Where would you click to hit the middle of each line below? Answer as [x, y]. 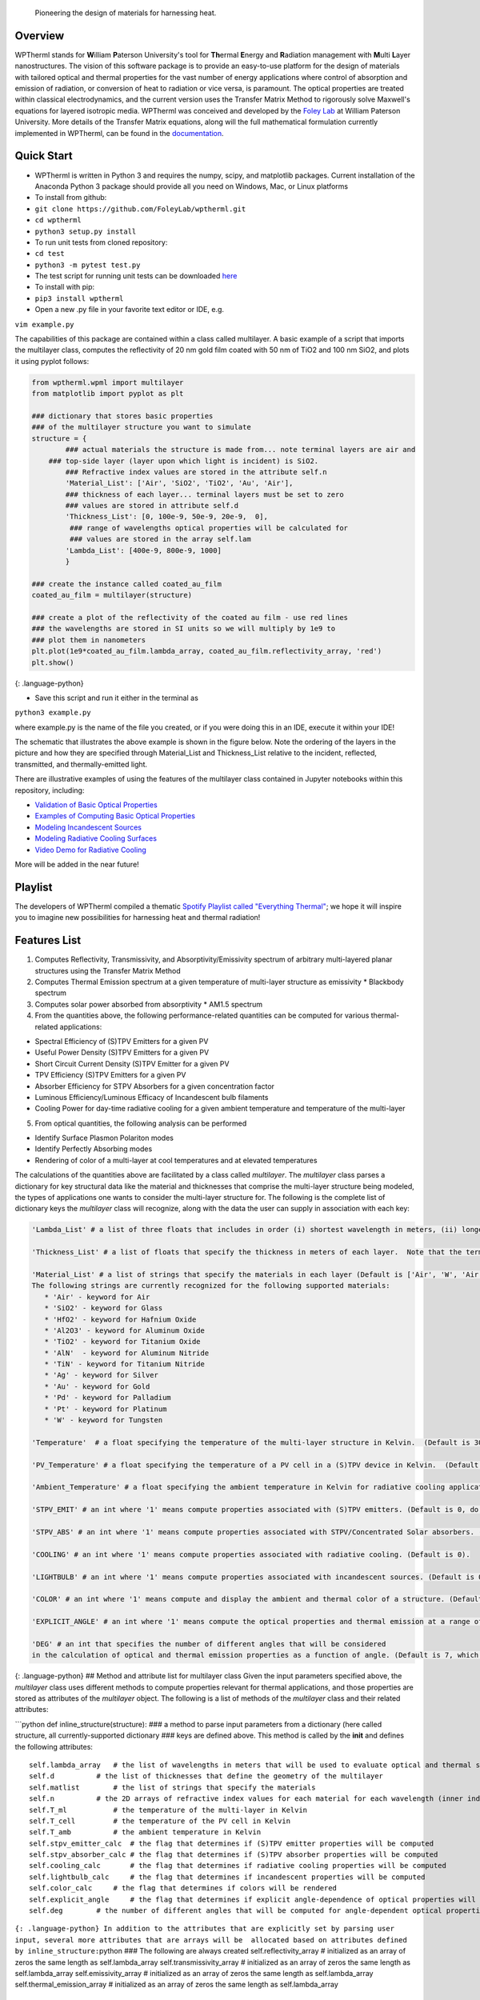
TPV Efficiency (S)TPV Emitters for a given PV [110, 1075]
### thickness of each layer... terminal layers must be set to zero [204, 494]
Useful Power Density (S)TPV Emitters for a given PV [122, 1053]
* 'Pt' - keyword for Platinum [106, 1409]
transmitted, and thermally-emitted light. [81, 764]
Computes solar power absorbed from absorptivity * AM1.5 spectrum [149, 1004]
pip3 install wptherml [79, 298]
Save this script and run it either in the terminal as [117, 698]
